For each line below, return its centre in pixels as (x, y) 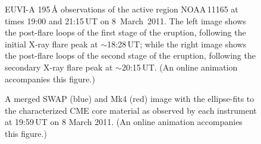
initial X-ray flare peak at (51, 44)
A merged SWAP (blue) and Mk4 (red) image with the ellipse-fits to (130, 99)
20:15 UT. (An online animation (180, 67)
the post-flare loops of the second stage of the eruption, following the (130, 55)
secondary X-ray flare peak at (59, 67)
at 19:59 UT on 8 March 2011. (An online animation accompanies (124, 122)
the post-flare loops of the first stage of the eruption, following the (125, 32)
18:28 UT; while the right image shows (177, 44)
